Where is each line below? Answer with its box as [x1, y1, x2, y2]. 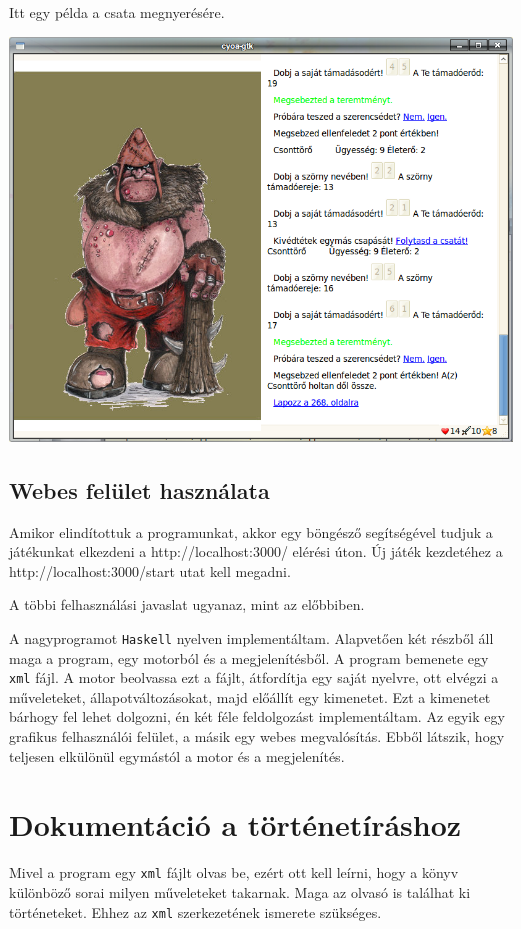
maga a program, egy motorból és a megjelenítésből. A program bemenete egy [9, 647, 489, 668]
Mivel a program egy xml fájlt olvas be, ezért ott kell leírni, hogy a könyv [9, 862, 459, 883]
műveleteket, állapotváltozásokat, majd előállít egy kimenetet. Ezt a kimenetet [9, 686, 491, 707]
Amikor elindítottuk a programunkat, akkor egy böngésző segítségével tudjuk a [9, 521, 493, 542]
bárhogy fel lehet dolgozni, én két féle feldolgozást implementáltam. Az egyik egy [9, 706, 505, 727]
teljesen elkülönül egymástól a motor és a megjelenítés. [9, 745, 345, 766]
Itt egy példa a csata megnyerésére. [9, 2, 225, 22]
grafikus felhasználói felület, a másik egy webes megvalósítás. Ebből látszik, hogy [9, 726, 505, 747]
